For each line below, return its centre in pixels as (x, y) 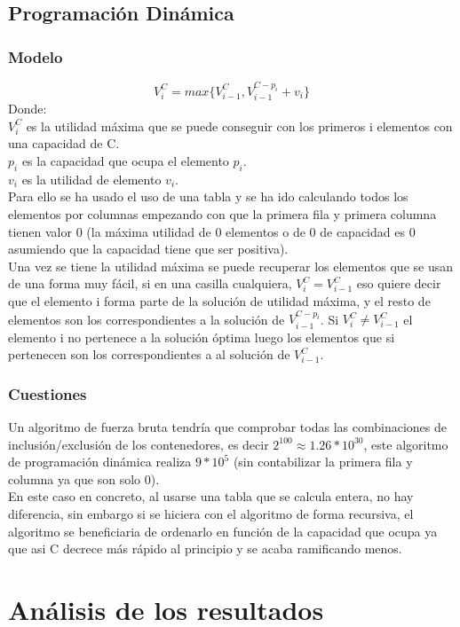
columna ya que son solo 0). (84, 478)
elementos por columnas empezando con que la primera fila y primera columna (222, 213)
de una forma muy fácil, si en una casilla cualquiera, (150, 283)
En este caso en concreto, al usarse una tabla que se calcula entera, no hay (211, 496)
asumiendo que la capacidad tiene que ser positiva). (148, 249)
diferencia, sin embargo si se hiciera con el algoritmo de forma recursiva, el (211, 514)
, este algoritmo (406, 444)
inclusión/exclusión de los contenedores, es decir (139, 444)
